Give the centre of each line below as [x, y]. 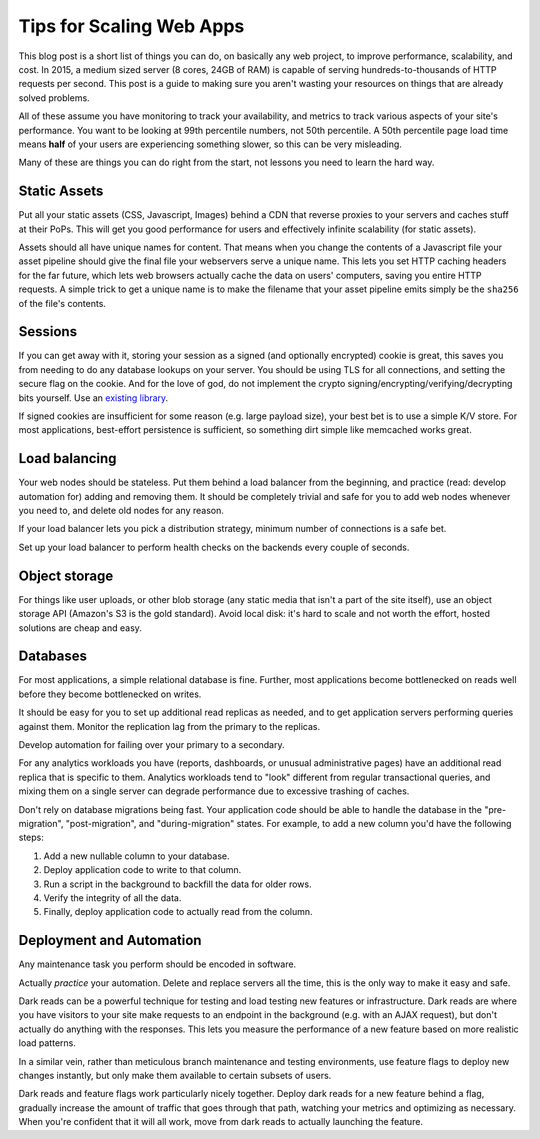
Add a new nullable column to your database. [136, 856]
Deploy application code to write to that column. [142, 870]
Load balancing [67, 458]
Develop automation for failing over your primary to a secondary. [151, 745]
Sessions [48, 331]
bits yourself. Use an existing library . [93, 397]
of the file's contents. [62, 303]
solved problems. [54, 97]
